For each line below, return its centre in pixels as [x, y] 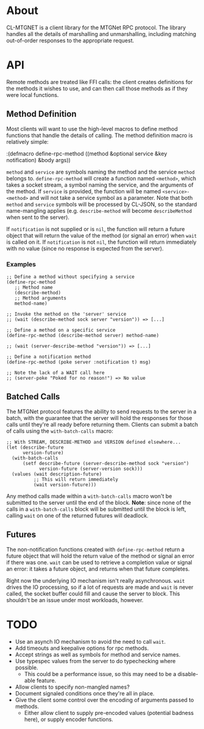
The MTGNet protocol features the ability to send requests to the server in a [101, 411]
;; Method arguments [40, 298]
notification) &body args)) [39, 160]
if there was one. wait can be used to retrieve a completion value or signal [99, 562]
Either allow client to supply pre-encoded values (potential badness [109, 713]
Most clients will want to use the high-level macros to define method [92, 129]
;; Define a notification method [49, 357]
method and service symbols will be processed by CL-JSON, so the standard [102, 204]
